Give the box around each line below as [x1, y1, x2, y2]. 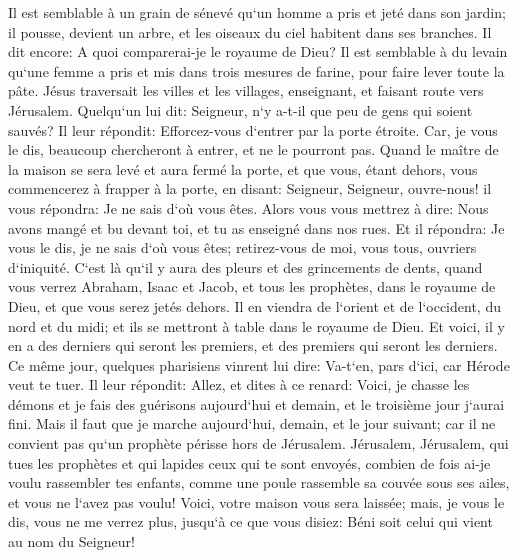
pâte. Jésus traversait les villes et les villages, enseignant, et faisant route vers [8, 80, 484, 101]
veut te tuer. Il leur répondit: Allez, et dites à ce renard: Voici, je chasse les [8, 374, 470, 395]
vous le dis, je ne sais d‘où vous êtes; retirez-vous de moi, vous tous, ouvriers [8, 237, 477, 258]
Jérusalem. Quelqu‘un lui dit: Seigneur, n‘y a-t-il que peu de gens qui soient [8, 99, 473, 120]
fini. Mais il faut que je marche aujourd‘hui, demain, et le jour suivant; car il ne [8, 413, 496, 434]
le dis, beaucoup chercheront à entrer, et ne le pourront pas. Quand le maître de [8, 139, 499, 160]
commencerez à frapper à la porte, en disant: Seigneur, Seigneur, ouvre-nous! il [8, 178, 492, 199]
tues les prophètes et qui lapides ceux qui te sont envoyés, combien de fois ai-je [8, 452, 491, 473]
